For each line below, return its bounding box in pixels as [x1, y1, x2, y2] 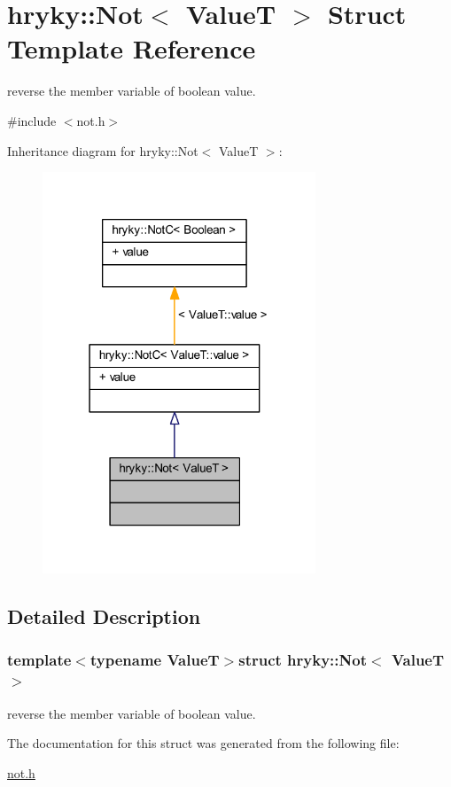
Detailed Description [7, 603, 201, 630]
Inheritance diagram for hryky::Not [7, 141, 198, 160]
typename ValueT [89, 649, 220, 671]
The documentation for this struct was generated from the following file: [7, 734, 400, 752]
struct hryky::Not [238, 649, 367, 671]
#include [7, 111, 57, 129]
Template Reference [7, 30, 256, 66]
